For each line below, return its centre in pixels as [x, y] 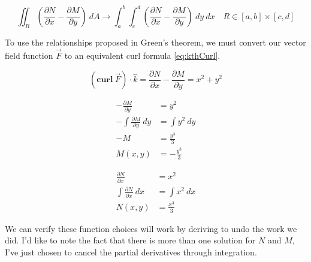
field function [29, 55]
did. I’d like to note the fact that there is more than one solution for [130, 240]
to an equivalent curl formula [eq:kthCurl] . [142, 55]
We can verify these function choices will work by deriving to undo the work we [151, 228]
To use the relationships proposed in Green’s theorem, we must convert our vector [155, 42]
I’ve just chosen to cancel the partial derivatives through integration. [131, 252]
